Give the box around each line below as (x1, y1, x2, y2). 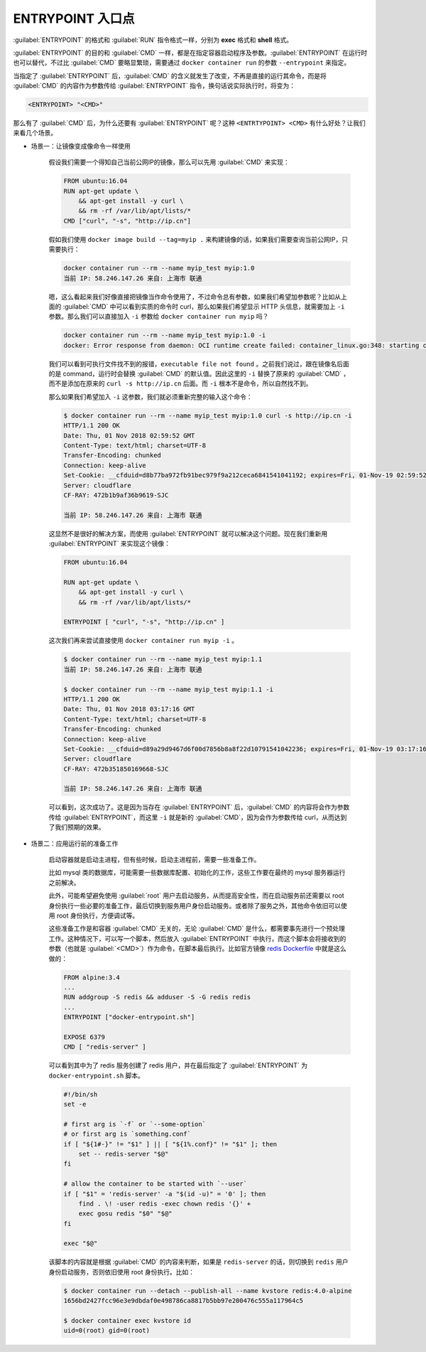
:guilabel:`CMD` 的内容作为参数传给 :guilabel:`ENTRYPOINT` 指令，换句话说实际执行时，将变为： (13, 82, 296, 90)
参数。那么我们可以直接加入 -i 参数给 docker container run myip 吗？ (48, 312, 269, 321)
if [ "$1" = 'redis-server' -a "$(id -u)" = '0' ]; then (63, 1190, 266, 1198)
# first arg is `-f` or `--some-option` (63, 1120, 206, 1128)
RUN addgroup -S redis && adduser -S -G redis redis (63, 993, 251, 1001)
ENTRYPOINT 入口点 (13, 11, 135, 26)
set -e (63, 1100, 87, 1109)
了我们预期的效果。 (48, 823, 105, 831)
